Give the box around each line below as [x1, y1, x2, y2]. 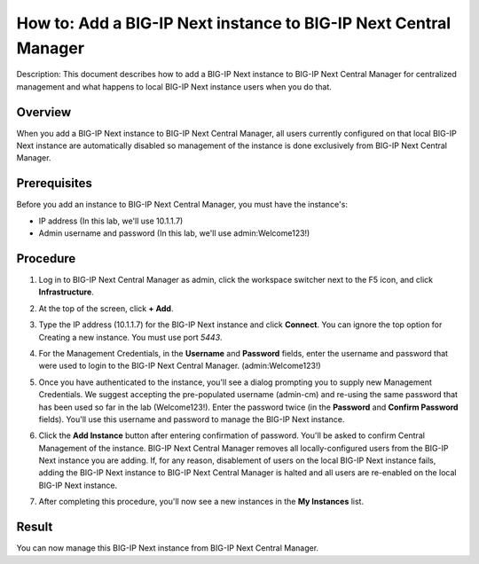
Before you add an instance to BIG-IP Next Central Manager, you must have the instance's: [16, 200, 348, 210]
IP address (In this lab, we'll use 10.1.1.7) [38, 215, 184, 226]
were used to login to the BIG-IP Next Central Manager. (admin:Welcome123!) [38, 360, 321, 372]
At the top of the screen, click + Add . [38, 302, 174, 314]
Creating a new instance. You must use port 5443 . [38, 332, 223, 342]
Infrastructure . [38, 286, 95, 297]
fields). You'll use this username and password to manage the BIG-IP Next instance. [38, 413, 345, 425]
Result [16, 520, 53, 535]
